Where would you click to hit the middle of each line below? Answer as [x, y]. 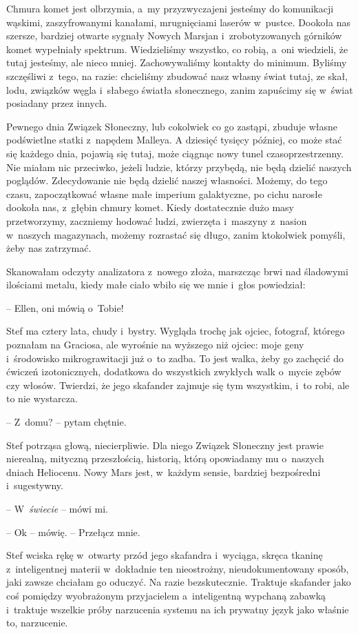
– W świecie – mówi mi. [57, 508]
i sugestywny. [35, 485]
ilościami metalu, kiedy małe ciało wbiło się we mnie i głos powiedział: [156, 285]
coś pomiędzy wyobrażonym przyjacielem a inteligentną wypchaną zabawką [166, 595]
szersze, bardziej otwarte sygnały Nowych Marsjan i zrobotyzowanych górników [174, 36]
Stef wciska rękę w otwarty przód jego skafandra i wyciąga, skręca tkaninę [165, 555]
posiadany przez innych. [57, 103]
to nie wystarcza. [42, 398]
